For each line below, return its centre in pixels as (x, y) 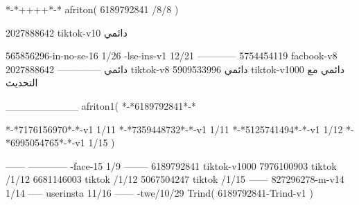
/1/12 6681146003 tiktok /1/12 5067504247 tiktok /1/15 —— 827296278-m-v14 (175, 179)
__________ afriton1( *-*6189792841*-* (101, 105)
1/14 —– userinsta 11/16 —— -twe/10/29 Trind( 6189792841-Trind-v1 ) (159, 192)
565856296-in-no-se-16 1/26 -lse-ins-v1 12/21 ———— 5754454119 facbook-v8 (172, 56)
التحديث (22, 82)
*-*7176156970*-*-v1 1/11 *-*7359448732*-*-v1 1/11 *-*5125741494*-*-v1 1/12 (174, 129)
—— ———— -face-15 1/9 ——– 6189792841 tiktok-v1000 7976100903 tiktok (171, 165)
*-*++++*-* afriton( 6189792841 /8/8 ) (92, 9)
